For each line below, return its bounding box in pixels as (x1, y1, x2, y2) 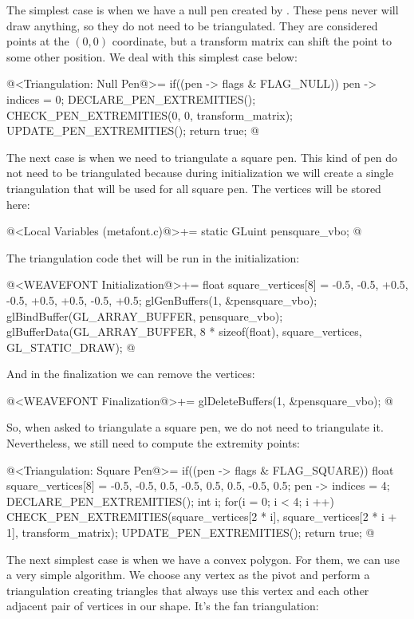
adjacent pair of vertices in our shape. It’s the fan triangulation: (6, 597, 319, 614)
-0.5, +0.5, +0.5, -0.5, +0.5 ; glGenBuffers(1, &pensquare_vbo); (6, 291, 317, 308)
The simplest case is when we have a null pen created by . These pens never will (6, 2, 399, 18)
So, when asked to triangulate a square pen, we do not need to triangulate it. (6, 419, 384, 436)
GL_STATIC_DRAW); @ (6, 338, 136, 355)
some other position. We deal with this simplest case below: (6, 48, 298, 65)
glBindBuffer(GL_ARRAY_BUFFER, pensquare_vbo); (6, 307, 283, 324)
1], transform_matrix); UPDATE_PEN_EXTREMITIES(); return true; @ (6, 524, 375, 541)
